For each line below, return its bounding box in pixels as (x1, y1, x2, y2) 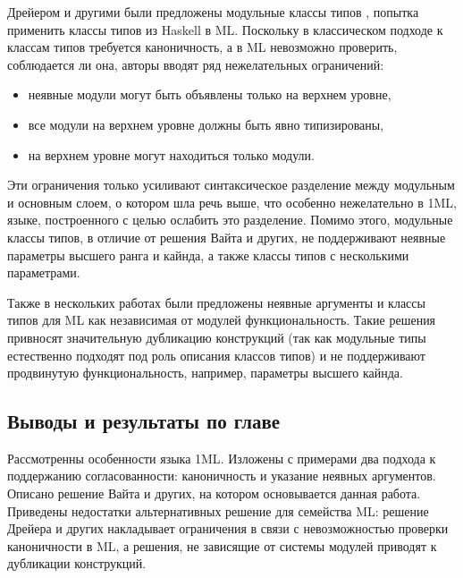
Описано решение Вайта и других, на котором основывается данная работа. (7, 484, 421, 503)
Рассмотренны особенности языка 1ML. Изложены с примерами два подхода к (7, 448, 436, 467)
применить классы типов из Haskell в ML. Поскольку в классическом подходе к (7, 20, 443, 38)
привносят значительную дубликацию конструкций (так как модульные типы (7, 327, 426, 346)
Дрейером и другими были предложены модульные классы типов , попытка (7, 3, 419, 21)
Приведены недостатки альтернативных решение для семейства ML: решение (7, 501, 429, 520)
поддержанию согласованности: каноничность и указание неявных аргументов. (7, 466, 436, 485)
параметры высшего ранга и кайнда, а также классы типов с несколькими (7, 245, 409, 264)
